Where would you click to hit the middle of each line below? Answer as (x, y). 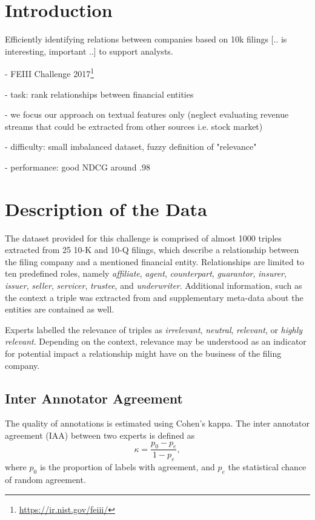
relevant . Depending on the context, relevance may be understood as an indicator (156, 341)
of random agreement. (45, 479)
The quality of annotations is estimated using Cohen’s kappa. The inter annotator (157, 423)
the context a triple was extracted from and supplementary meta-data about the (154, 297)
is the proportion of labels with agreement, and (127, 467)
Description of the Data (106, 208)
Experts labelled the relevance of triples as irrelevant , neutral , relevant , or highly (154, 329)
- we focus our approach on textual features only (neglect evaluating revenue (147, 114)
